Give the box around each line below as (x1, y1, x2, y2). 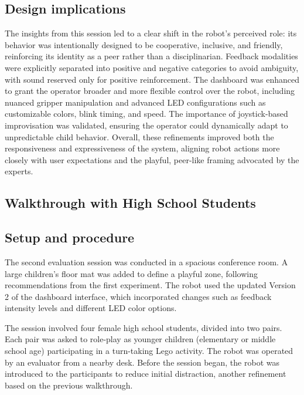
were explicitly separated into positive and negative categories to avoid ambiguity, (5, 61, 299, 73)
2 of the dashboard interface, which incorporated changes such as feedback (5, 290, 272, 302)
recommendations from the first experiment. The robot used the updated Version (5, 279, 296, 291)
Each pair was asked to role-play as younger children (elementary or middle (5, 333, 276, 345)
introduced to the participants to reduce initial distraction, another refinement (5, 367, 286, 380)
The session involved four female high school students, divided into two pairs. (5, 321, 282, 333)
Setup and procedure (5, 228, 135, 247)
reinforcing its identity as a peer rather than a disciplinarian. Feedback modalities (5, 50, 298, 62)
